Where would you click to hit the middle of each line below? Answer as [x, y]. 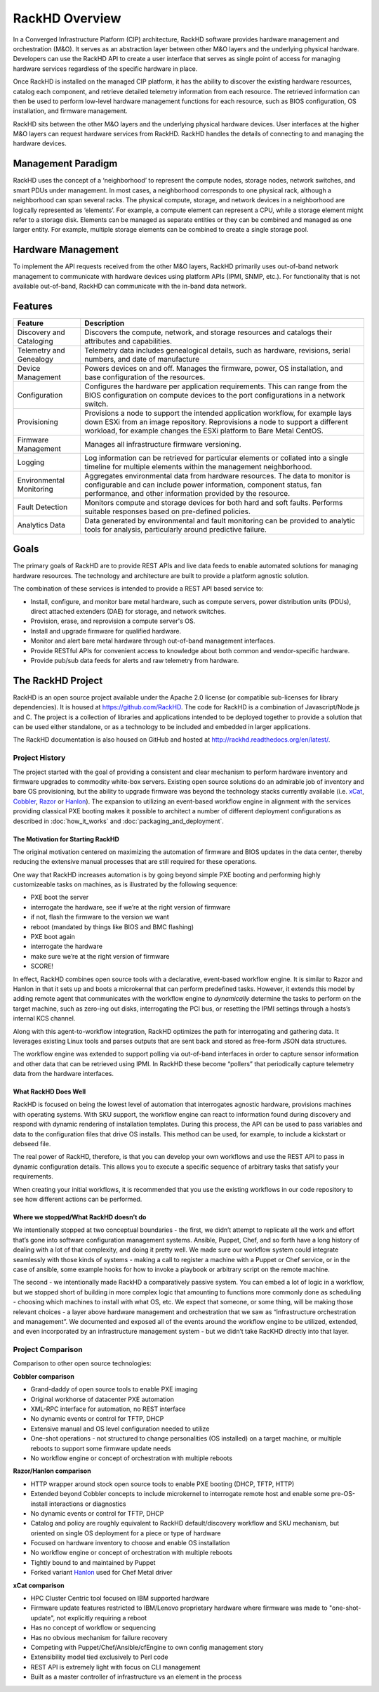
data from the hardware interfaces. [64, 1074]
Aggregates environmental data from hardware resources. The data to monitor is [218, 476]
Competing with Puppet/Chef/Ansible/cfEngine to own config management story [147, 1647]
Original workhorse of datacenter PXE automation [102, 1399]
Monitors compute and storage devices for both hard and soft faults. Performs [214, 502]
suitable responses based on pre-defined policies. [167, 511]
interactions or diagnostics [88, 1504]
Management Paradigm [65, 164]
